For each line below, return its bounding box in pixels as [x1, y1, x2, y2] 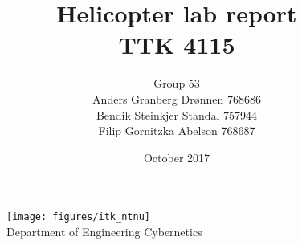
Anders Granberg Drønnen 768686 [92, 90, 261, 107]
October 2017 [143, 149, 210, 165]
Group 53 [153, 75, 200, 92]
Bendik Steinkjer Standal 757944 [96, 106, 258, 123]
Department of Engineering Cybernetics [6, 223, 202, 239]
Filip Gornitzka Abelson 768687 [98, 122, 255, 139]
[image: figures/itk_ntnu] [6, 211, 150, 223]
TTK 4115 [118, 28, 235, 61]
